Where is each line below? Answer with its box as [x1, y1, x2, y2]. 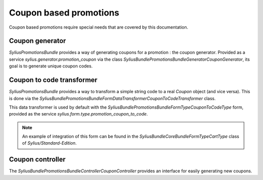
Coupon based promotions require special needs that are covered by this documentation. [9, 24, 188, 30]
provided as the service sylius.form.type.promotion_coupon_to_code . [9, 111, 148, 117]
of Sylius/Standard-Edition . [22, 140, 77, 146]
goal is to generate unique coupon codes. [9, 63, 93, 69]
